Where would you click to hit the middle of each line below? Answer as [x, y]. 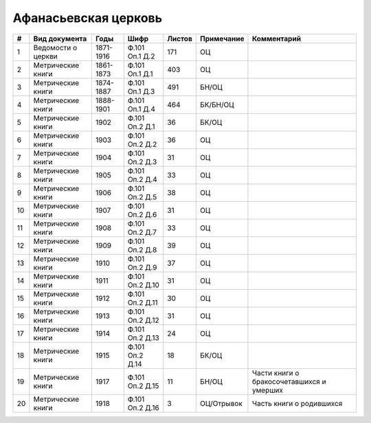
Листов [180, 38]
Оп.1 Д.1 [140, 73]
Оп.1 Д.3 [141, 91]
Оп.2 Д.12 [143, 320]
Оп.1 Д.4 [142, 108]
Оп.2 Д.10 [143, 285]
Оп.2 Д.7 [142, 232]
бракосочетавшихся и [289, 381]
